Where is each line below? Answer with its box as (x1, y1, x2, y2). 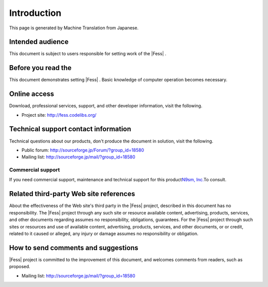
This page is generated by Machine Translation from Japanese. (9, 25, 139, 31)
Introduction (9, 7, 62, 18)
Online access (9, 90, 55, 98)
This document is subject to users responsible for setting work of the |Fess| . (9, 51, 166, 57)
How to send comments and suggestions (9, 243, 138, 252)
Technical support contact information (9, 125, 132, 134)
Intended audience (9, 38, 69, 46)
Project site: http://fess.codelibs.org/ (21, 112, 97, 118)
